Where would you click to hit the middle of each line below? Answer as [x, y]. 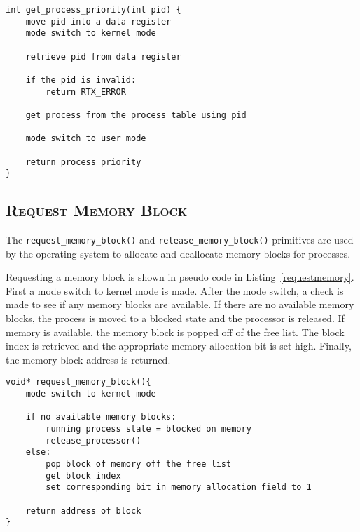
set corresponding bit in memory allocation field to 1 [179, 487]
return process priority [83, 162]
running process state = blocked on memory [148, 429]
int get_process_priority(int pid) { [94, 10]
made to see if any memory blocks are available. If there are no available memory [180, 304]
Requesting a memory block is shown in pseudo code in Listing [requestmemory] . [180, 277]
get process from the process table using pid [136, 115]
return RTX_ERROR [86, 92]
